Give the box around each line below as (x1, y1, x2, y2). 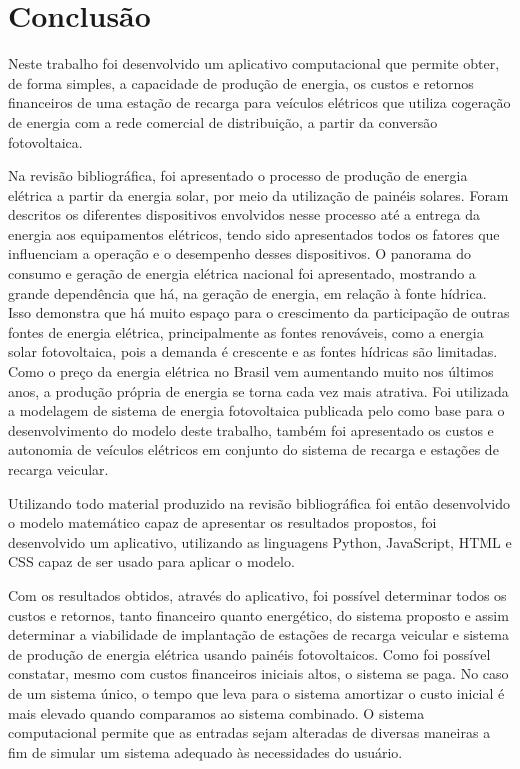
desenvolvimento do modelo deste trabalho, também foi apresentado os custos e (8, 419, 494, 440)
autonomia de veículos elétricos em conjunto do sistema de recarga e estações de (8, 439, 499, 460)
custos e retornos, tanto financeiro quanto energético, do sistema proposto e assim (8, 604, 509, 625)
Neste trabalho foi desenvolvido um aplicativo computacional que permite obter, (8, 53, 500, 74)
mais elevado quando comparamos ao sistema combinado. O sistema (8, 702, 425, 723)
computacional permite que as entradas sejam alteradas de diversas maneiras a (8, 722, 491, 743)
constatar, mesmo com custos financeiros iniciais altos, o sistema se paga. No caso (8, 663, 509, 684)
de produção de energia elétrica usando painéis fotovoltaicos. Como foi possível (8, 643, 491, 664)
